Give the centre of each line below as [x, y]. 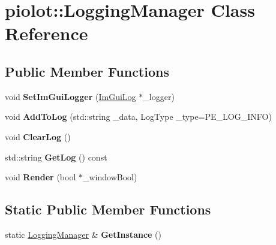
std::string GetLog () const [56, 157]
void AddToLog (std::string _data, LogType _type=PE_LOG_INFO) [138, 117]
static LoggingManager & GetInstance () [83, 234]
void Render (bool [40, 177]
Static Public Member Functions [108, 209]
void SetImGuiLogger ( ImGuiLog [70, 96]
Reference [46, 33]
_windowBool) [110, 177]
